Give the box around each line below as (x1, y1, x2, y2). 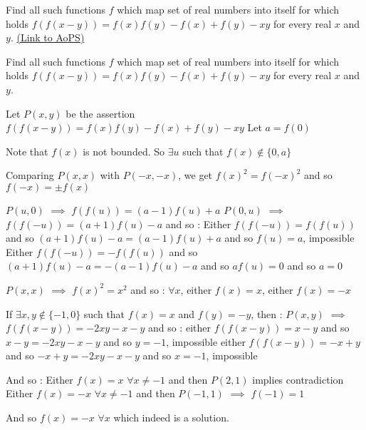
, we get (178, 168, 213, 183)
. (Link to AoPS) (10, 30, 85, 45)
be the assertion (66, 106, 135, 121)
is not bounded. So (83, 143, 165, 158)
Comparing (6, 168, 54, 183)
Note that (6, 143, 48, 158)
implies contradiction (252, 372, 344, 387)
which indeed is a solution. (113, 410, 229, 425)
